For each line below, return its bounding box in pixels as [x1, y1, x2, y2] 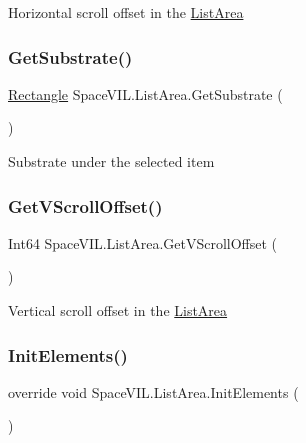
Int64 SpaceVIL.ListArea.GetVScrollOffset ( [8, 232, 278, 253]
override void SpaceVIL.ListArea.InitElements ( [8, 381, 299, 402]
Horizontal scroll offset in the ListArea [8, 2, 244, 22]
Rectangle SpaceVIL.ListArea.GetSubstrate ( [8, 83, 283, 104]
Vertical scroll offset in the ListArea [8, 300, 228, 320]
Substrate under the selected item [8, 151, 215, 171]
